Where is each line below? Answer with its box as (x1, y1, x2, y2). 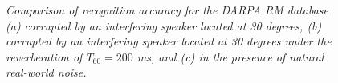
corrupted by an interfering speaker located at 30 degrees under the (6, 33, 332, 49)
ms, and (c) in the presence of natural (136, 48, 324, 65)
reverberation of (6, 48, 83, 65)
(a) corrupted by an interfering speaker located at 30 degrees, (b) (6, 17, 322, 34)
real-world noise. (6, 64, 87, 81)
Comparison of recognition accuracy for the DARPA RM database (6, 2, 328, 18)
